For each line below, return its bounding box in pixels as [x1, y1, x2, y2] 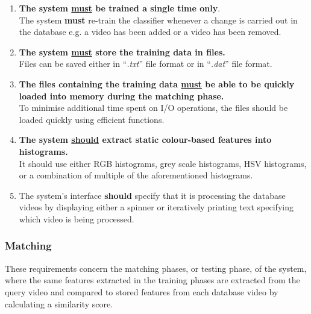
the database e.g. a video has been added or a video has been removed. [19, 25, 281, 38]
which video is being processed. [19, 212, 134, 225]
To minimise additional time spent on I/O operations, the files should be [19, 101, 288, 114]
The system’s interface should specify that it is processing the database [19, 189, 286, 201]
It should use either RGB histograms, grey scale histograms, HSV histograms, [19, 157, 307, 169]
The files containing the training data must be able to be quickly [19, 77, 295, 90]
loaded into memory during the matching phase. [19, 89, 224, 102]
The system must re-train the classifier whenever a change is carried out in [19, 13, 298, 26]
